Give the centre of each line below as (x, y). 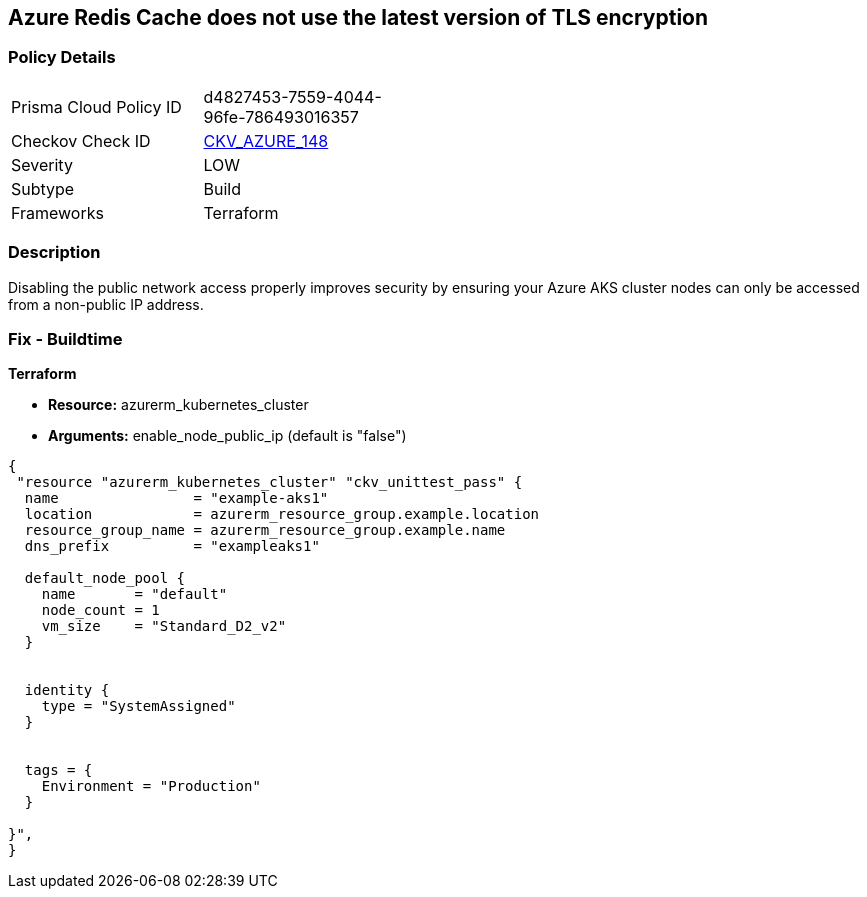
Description (54, 252)
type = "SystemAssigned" (138, 706)
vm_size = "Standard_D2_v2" (164, 626)
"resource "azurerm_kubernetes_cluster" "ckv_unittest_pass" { (269, 482)
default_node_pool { (105, 578)
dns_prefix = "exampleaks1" (172, 546)
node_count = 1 (100, 610)
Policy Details (62, 57)
